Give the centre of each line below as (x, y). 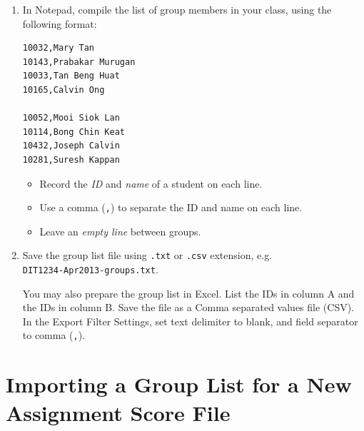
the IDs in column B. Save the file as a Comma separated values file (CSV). (188, 307)
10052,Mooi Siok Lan (71, 118)
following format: (60, 23)
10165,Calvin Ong (64, 90)
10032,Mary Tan (59, 48)
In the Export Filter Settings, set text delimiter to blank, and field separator (190, 321)
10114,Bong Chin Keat (74, 132)
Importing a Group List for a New (179, 384)
